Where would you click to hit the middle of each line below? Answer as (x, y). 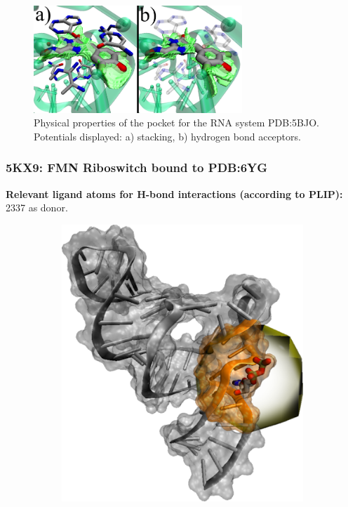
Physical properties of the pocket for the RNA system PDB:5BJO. (176, 123)
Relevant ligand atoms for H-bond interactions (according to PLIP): (174, 193)
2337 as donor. (37, 208)
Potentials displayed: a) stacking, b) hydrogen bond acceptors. (167, 136)
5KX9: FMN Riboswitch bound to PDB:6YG (137, 167)
